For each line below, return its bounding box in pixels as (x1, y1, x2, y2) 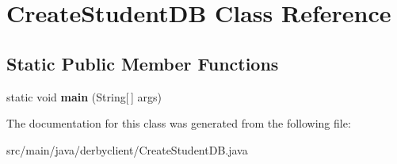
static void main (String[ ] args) (6, 88, 162, 105)
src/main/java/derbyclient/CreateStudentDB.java (6, 141, 248, 158)
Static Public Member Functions (6, 51, 279, 75)
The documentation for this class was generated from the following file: (6, 115, 351, 132)
